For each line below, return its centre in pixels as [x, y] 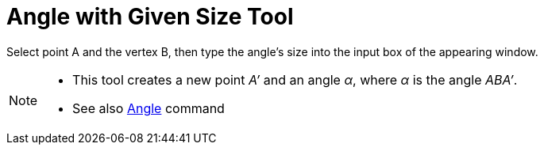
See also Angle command [149, 108]
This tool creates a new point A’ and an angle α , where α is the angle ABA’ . [295, 79]
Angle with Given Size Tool [150, 17]
